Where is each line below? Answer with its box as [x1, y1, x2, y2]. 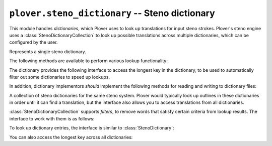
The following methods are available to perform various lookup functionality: [9, 58, 168, 64]
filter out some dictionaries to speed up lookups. [9, 74, 110, 80]
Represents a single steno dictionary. [9, 48, 87, 55]
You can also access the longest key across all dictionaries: [9, 134, 133, 140]
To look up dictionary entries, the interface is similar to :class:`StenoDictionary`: [9, 125, 174, 131]
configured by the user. [9, 39, 58, 45]
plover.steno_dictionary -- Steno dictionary [9, 8, 215, 19]
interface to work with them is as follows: [9, 115, 95, 121]
